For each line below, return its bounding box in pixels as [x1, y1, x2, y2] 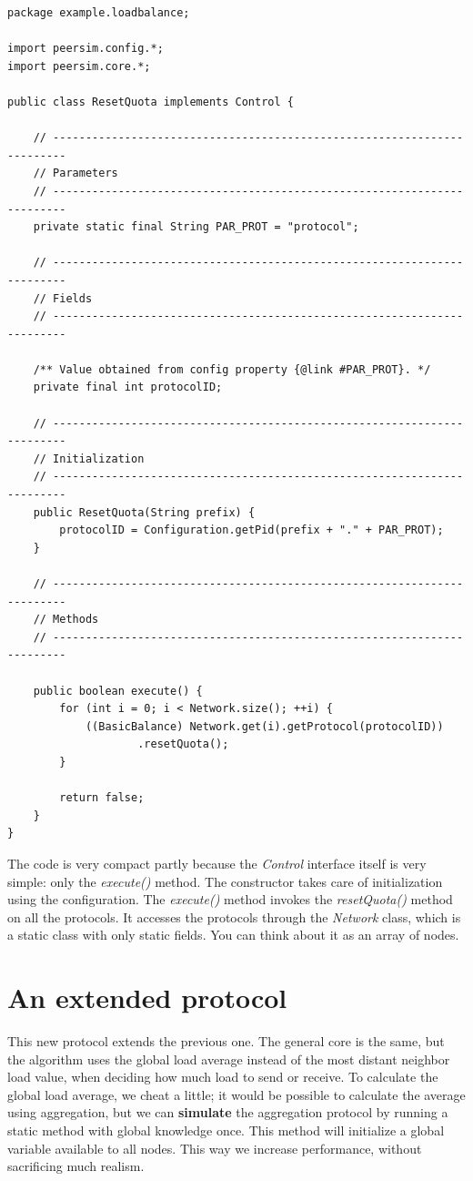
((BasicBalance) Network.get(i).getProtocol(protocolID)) [85, 719, 444, 733]
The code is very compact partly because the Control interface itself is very [7, 853, 427, 872]
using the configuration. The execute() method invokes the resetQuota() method [7, 890, 453, 909]
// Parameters [33, 167, 118, 180]
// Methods [33, 613, 99, 626]
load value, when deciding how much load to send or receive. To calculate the [7, 1067, 438, 1086]
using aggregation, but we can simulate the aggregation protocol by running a [7, 1103, 448, 1122]
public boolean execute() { [33, 684, 203, 697]
